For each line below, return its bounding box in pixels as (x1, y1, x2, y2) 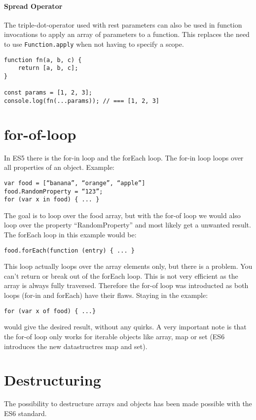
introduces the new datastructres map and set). (4, 341, 147, 351)
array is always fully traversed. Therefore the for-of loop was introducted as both (4, 280, 249, 291)
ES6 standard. (4, 408, 47, 418)
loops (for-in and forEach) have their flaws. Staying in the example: (4, 290, 208, 300)
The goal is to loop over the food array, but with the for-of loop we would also (4, 210, 241, 220)
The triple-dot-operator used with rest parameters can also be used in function (4, 19, 242, 30)
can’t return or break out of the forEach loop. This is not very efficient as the (4, 270, 238, 281)
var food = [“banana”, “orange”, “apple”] (4, 179, 146, 187)
